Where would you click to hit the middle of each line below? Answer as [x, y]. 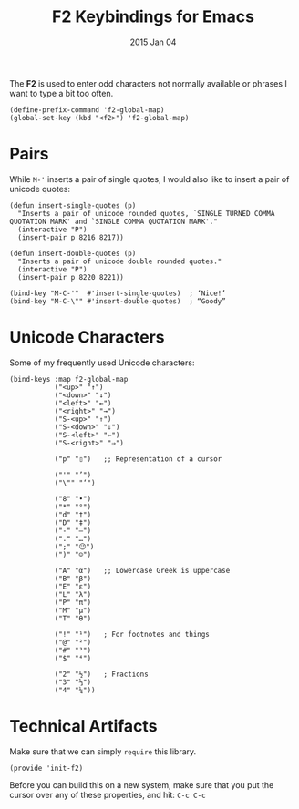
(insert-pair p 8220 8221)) [71, 277]
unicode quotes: [40, 189]
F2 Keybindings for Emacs [153, 17]
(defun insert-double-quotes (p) [73, 253]
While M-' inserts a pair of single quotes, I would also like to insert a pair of [149, 179]
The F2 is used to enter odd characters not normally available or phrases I [148, 83]
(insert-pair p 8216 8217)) [71, 237]
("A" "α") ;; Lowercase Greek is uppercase [142, 570]
